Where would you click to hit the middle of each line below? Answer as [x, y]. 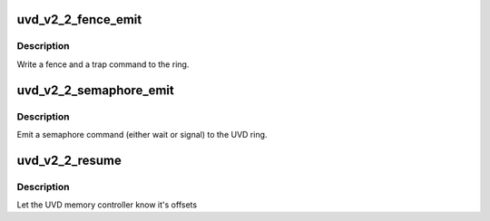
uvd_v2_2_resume [69, 160]
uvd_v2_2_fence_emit [79, 19]
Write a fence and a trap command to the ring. [103, 64]
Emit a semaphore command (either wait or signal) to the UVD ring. [142, 134]
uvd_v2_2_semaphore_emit [95, 90]
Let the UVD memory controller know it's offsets [107, 205]
